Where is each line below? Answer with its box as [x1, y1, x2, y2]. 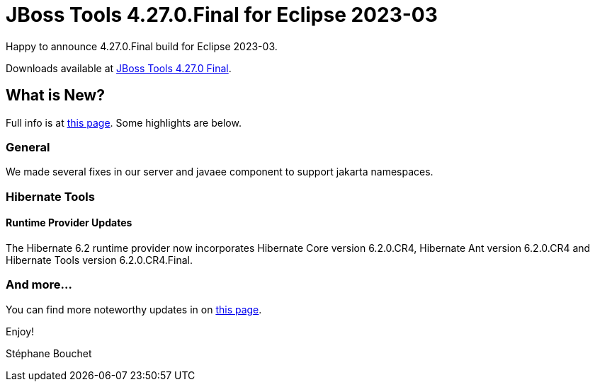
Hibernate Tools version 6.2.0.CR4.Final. [6, 253, 193, 266]
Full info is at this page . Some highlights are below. [6, 116, 242, 129]
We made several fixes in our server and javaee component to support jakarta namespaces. [6, 166, 433, 178]
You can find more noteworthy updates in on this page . [6, 303, 262, 316]
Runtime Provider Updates [6, 216, 132, 229]
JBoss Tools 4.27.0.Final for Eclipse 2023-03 [6, 3, 438, 27]
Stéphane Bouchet [6, 347, 92, 359]
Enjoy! [6, 325, 35, 337]
